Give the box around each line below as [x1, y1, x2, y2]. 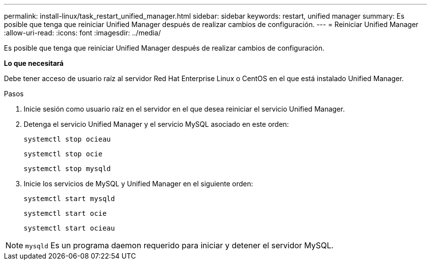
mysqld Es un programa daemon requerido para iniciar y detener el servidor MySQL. [25, 240, 334, 250]
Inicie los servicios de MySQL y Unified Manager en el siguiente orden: [24, 179, 253, 188]
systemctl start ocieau [24, 224, 115, 232]
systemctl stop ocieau [24, 135, 111, 143]
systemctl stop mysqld [24, 165, 111, 173]
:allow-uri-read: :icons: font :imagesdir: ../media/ [4, 29, 161, 37]
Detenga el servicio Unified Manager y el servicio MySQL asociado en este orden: [24, 120, 289, 128]
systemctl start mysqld [24, 195, 115, 203]
